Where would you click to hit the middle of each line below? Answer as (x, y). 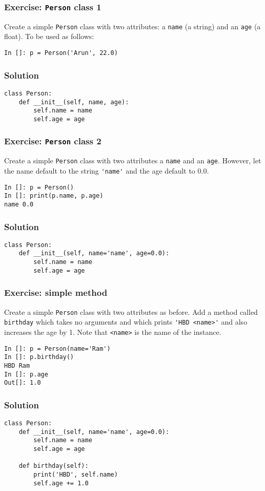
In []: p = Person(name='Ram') (57, 348)
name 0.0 (19, 204)
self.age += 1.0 (61, 483)
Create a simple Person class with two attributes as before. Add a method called (131, 311)
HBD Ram (17, 365)
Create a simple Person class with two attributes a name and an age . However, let (133, 160)
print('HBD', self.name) (76, 475)
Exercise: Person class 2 (53, 141)
